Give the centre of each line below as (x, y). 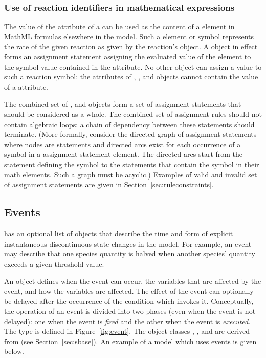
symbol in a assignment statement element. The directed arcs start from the (124, 154)
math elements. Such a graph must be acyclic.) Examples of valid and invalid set (131, 174)
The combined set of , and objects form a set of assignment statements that (123, 104)
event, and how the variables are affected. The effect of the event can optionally (129, 291)
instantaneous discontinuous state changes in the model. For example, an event (128, 243)
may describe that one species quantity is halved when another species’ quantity (130, 254)
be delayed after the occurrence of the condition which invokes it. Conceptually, (129, 301)
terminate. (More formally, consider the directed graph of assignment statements (130, 134)
